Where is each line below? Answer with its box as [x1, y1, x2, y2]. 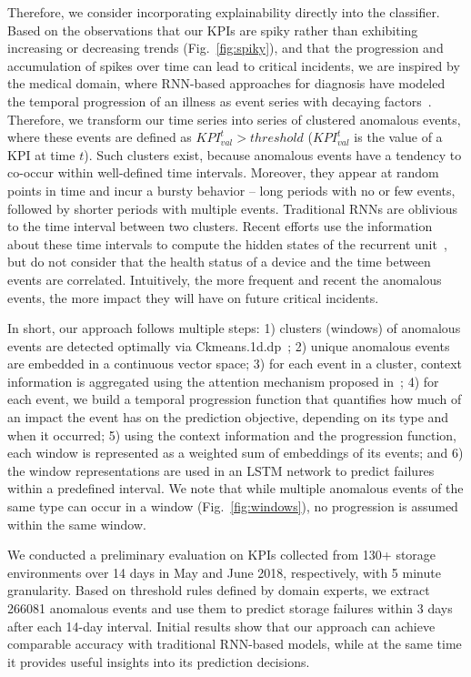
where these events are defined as [7, 127, 192, 147]
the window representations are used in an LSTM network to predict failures [7, 460, 435, 480]
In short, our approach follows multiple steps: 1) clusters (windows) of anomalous [7, 318, 461, 338]
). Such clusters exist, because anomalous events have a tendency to [84, 145, 462, 164]
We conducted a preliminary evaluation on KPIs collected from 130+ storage [7, 545, 436, 564]
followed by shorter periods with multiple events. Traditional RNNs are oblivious [7, 198, 458, 217]
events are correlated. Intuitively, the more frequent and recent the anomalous [7, 269, 442, 288]
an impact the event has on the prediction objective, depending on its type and [7, 408, 449, 427]
